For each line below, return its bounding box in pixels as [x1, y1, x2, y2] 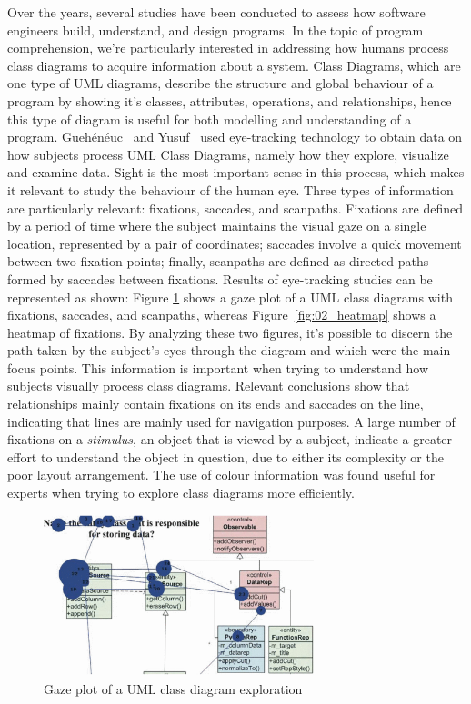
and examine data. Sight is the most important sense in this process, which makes [7, 163, 465, 182]
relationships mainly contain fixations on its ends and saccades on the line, [7, 394, 424, 413]
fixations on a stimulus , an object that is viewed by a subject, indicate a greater [7, 430, 453, 449]
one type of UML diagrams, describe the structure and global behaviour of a [7, 74, 434, 93]
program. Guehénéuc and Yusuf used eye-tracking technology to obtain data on [7, 127, 463, 146]
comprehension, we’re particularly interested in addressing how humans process [7, 38, 449, 57]
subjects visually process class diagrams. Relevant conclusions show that [7, 376, 410, 395]
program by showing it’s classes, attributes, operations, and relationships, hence [7, 91, 452, 110]
